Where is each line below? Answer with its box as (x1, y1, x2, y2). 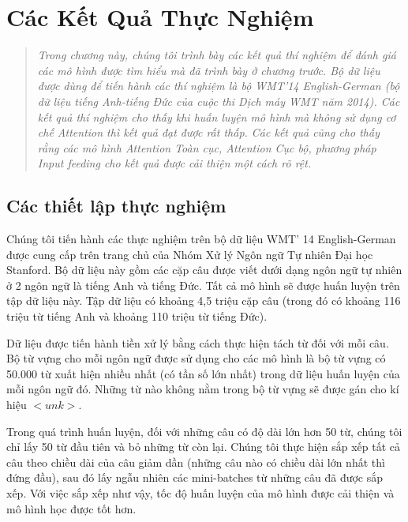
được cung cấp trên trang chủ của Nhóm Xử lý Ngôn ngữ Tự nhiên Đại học (6, 246, 373, 262)
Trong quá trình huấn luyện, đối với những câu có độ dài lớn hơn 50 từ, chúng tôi (6, 422, 402, 439)
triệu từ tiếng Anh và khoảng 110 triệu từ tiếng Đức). (6, 308, 268, 325)
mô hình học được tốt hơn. (6, 500, 137, 516)
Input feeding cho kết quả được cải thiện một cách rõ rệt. (37, 155, 312, 171)
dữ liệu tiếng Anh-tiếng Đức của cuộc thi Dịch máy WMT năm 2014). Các (37, 92, 400, 109)
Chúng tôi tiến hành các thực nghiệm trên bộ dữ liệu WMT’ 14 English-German (6, 231, 396, 247)
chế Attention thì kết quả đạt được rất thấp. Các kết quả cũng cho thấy (37, 124, 380, 141)
